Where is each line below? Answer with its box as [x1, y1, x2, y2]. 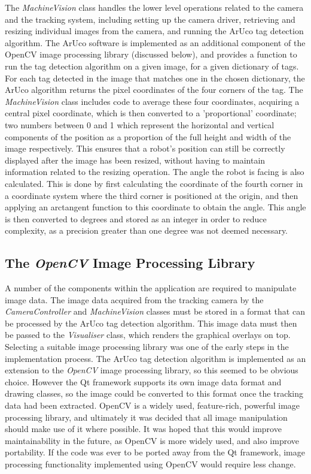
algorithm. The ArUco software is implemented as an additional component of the [5, 36, 306, 49]
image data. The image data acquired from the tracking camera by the [5, 293, 264, 306]
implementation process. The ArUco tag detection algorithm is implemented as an [5, 352, 306, 364]
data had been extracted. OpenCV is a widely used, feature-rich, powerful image [5, 399, 300, 412]
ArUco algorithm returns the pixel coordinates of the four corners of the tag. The [5, 83, 303, 96]
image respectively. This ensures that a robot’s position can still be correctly [5, 142, 285, 155]
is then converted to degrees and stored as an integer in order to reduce [5, 212, 267, 225]
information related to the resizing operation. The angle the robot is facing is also [5, 165, 304, 178]
